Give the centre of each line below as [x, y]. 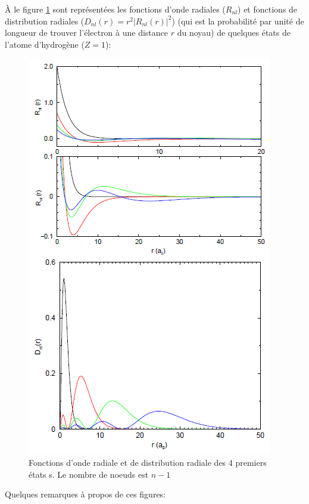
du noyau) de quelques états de [234, 33]
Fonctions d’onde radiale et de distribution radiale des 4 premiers [148, 462]
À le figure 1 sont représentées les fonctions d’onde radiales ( [115, 9]
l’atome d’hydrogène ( [45, 44]
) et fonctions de [268, 9]
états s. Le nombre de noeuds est [89, 474]
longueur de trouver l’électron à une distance [87, 33]
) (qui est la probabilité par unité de [238, 21]
